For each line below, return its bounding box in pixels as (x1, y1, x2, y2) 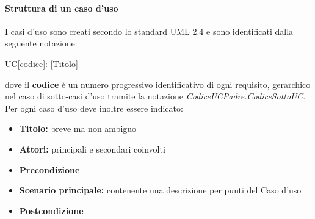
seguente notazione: (5, 37, 78, 49)
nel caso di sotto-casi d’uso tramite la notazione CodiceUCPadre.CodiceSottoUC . (5, 90, 306, 102)
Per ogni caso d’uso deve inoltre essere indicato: (5, 101, 183, 114)
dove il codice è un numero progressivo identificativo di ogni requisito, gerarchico (5, 77, 311, 90)
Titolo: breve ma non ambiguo (19, 122, 137, 135)
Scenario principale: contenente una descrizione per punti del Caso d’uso (19, 184, 302, 196)
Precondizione (19, 163, 80, 176)
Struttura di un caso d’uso (5, 1, 118, 14)
